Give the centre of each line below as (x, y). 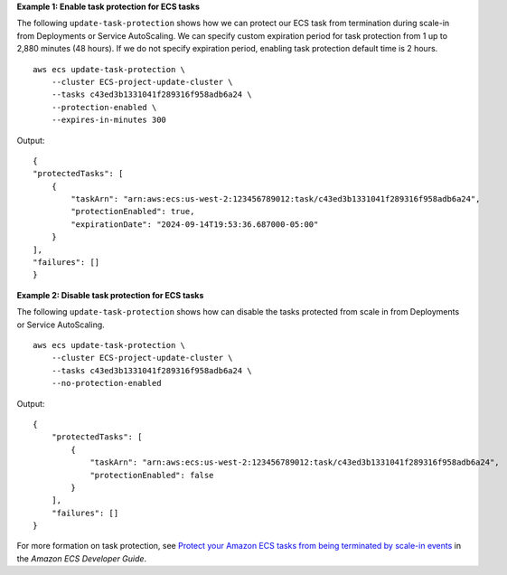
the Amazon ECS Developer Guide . (82, 558)
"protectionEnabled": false (152, 475)
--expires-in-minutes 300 (109, 120)
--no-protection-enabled (106, 383)
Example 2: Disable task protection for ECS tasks (110, 295)
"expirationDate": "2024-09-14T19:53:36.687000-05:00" (195, 224)
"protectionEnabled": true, (133, 212)
